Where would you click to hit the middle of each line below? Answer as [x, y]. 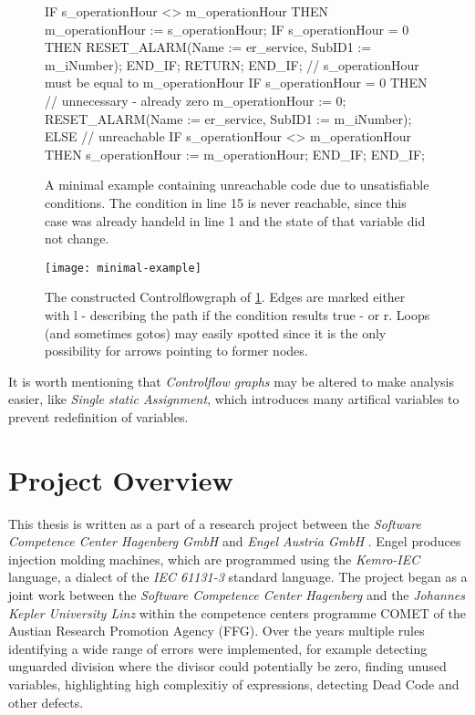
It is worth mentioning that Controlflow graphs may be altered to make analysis [231, 381]
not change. [77, 238]
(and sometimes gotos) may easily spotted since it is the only [216, 332]
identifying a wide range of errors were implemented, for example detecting [218, 648]
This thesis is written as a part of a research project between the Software [215, 523]
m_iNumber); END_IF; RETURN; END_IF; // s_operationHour [232, 64]
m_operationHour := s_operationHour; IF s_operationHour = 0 [227, 29]
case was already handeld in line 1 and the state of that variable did [235, 220]
